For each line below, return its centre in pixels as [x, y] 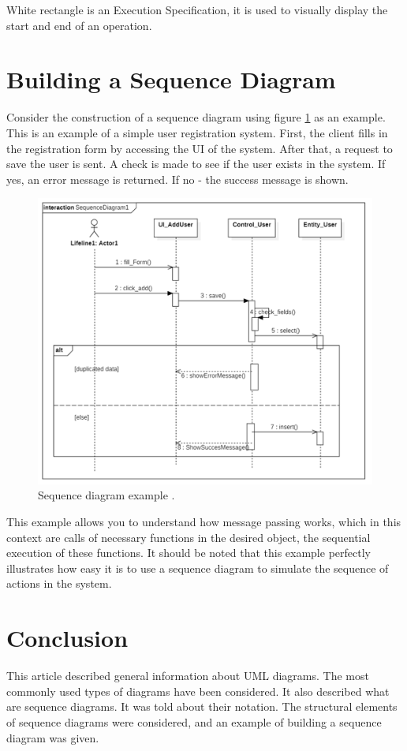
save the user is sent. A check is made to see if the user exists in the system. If [196, 164]
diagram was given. [53, 737]
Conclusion [67, 638]
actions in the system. [59, 583]
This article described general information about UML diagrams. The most [188, 676]
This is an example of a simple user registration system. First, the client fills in [197, 132]
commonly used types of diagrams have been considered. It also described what [198, 691]
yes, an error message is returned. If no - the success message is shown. [177, 179]
